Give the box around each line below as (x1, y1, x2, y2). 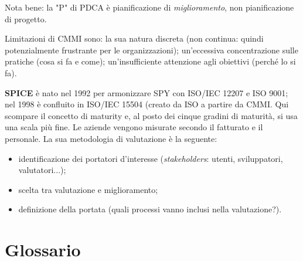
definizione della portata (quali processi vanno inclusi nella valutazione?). (18, 203, 282, 215)
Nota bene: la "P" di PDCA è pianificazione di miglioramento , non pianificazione (5, 1, 294, 13)
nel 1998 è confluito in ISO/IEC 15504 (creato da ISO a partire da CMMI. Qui (5, 98, 289, 110)
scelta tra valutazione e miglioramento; (18, 183, 158, 195)
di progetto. (5, 12, 47, 25)
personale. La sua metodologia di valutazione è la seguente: (5, 132, 217, 144)
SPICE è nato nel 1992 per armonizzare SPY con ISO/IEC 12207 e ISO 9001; (5, 86, 288, 99)
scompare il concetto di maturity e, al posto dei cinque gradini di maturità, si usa (5, 109, 298, 121)
